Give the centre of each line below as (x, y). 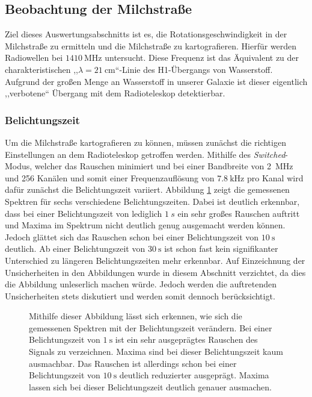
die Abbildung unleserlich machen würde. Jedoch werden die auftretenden (141, 284)
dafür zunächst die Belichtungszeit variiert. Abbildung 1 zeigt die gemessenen (147, 189)
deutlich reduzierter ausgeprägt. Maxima (194, 375)
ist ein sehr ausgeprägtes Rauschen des (186, 339)
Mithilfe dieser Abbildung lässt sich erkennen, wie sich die (136, 316)
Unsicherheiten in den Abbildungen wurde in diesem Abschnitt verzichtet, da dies (155, 272)
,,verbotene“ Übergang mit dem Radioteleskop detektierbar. (115, 93)
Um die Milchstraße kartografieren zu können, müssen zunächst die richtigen (145, 142)
